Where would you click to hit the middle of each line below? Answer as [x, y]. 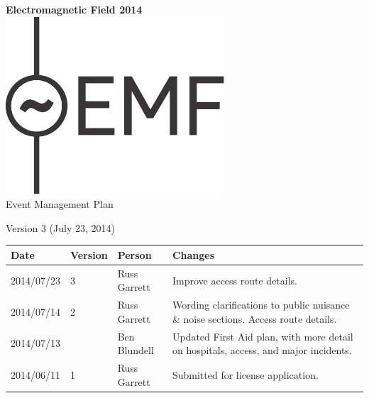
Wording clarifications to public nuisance [261, 305]
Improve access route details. [235, 280]
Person [134, 254]
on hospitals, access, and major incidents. [262, 350]
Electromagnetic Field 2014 [74, 9]
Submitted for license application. [245, 374]
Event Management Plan [60, 204]
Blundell [136, 350]
